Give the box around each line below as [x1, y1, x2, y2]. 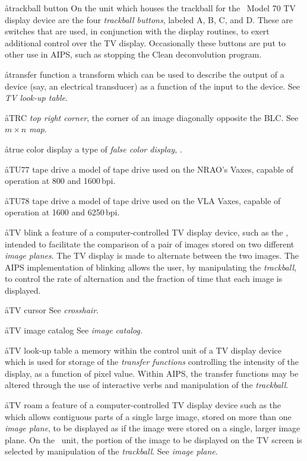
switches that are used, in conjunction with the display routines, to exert [5, 25, 270, 37]
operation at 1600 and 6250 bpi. [5, 206, 120, 218]
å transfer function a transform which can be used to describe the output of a [5, 68, 284, 80]
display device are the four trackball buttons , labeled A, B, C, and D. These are [5, 13, 293, 26]
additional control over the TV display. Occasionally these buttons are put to [5, 36, 286, 49]
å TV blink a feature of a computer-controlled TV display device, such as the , [5, 225, 289, 238]
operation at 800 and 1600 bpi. [5, 174, 116, 187]
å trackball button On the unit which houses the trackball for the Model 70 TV [5, 2, 296, 14]
